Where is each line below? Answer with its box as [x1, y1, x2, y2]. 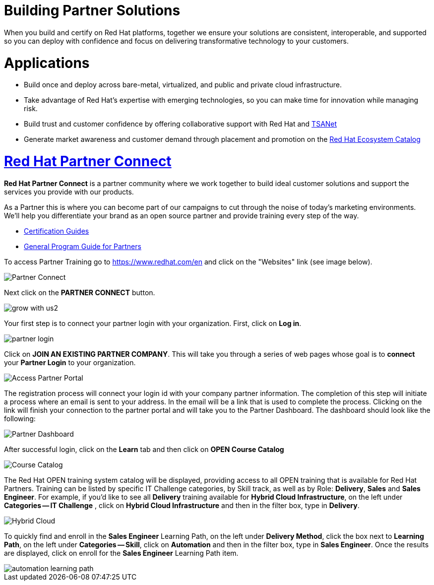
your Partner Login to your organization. [4, 358, 136, 367]
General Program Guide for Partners [24, 242, 141, 251]
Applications [4, 54, 90, 71]
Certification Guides [24, 226, 89, 235]
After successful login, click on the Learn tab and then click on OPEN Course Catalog [4, 445, 284, 454]
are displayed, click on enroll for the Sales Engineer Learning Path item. [4, 548, 239, 557]
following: [4, 414, 36, 423]
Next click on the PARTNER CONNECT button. [4, 288, 155, 297]
